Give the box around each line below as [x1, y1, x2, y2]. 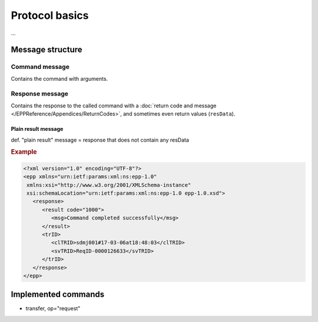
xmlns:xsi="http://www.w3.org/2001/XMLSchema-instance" [26, 182, 191, 188]
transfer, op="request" [25, 305, 81, 312]
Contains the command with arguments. [11, 75, 108, 82]
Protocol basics [11, 9, 89, 22]
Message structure [11, 45, 82, 55]
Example [11, 148, 38, 156]
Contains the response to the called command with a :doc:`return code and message [11, 102, 217, 109]
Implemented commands [11, 290, 105, 300]
